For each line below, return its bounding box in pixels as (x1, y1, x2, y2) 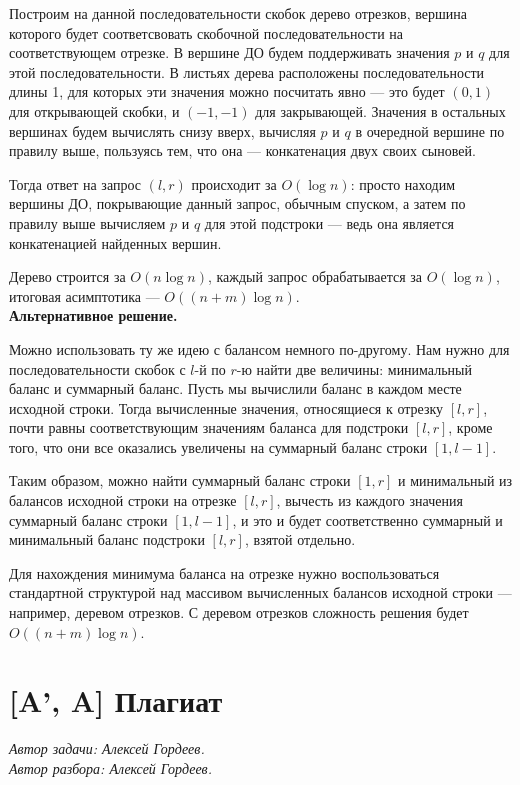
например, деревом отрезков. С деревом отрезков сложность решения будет (9, 602, 469, 623)
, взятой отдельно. (244, 529, 356, 550)
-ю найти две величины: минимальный (236, 358, 472, 379)
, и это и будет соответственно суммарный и (232, 509, 503, 530)
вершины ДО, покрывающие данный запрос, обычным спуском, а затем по (9, 193, 466, 214)
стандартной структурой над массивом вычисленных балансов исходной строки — (9, 582, 512, 603)
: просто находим (350, 173, 456, 194)
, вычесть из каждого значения (276, 490, 463, 511)
